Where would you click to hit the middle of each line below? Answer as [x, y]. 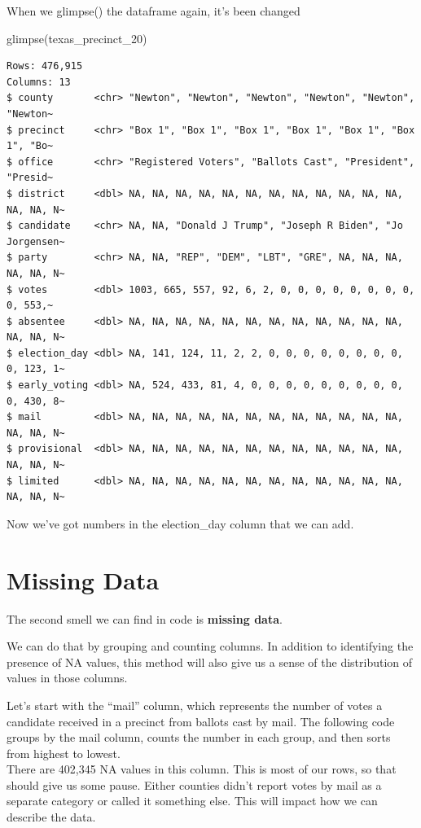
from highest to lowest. [64, 753]
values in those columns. [67, 678]
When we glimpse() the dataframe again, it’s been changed [153, 11]
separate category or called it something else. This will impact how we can [192, 801]
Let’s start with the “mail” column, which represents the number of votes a [195, 705]
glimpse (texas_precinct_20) [77, 38]
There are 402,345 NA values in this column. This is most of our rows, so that [202, 769]
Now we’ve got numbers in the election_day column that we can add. [180, 523]
